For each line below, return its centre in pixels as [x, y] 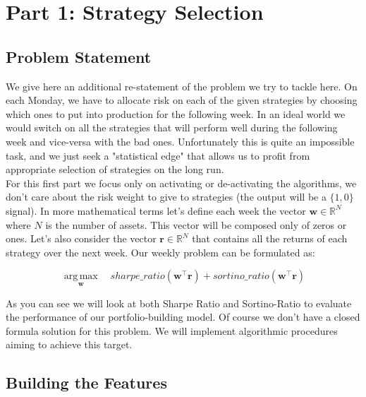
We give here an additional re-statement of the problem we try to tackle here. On [182, 86]
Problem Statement [79, 56]
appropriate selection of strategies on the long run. [115, 169]
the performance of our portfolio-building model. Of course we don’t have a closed [183, 317]
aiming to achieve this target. [69, 344]
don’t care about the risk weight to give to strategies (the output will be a [166, 197]
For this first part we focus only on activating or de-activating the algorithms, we [181, 183]
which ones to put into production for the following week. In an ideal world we [176, 113]
